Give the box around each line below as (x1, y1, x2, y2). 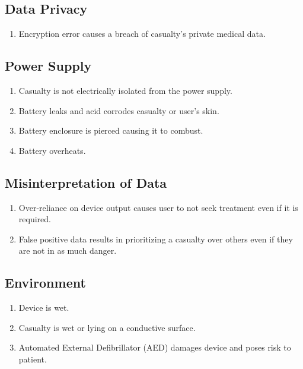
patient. (18, 352, 47, 365)
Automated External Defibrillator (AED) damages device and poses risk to (18, 341, 291, 354)
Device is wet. (18, 301, 69, 314)
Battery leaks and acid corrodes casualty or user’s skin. (18, 104, 219, 116)
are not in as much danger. (18, 244, 117, 257)
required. (18, 213, 51, 225)
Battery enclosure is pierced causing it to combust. (18, 124, 203, 137)
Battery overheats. (18, 144, 86, 156)
